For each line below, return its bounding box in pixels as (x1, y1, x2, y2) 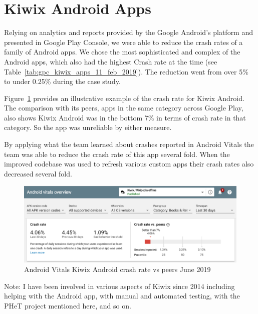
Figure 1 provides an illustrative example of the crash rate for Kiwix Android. (4, 92, 244, 103)
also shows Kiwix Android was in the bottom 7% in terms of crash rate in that (4, 112, 246, 122)
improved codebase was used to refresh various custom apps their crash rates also (4, 158, 254, 169)
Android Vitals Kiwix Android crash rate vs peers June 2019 (24, 264, 211, 274)
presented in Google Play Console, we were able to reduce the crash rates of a (4, 36, 243, 47)
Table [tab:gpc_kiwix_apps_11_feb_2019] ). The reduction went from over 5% (4, 66, 248, 76)
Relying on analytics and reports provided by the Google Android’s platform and (4, 27, 253, 37)
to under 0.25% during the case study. (4, 76, 121, 86)
